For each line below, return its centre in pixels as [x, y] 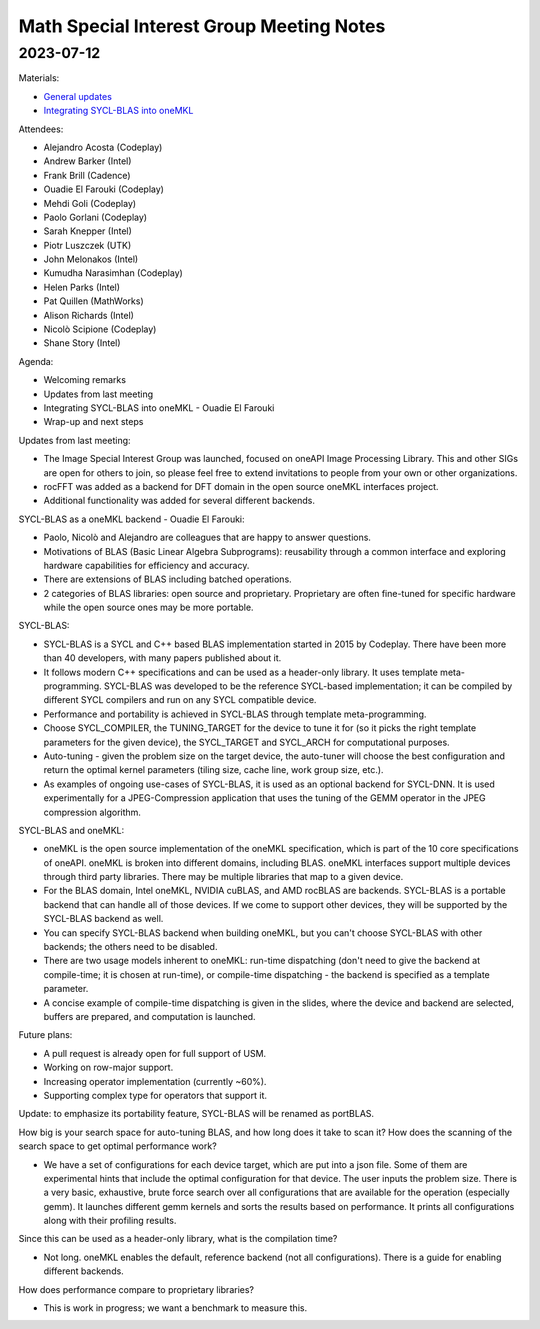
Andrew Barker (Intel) [87, 161]
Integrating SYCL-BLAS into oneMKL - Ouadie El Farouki [159, 407]
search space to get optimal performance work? [117, 1146]
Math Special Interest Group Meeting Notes [202, 26]
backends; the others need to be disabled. [130, 947]
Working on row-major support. [108, 1067]
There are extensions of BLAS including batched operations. [167, 579]
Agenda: [36, 361]
